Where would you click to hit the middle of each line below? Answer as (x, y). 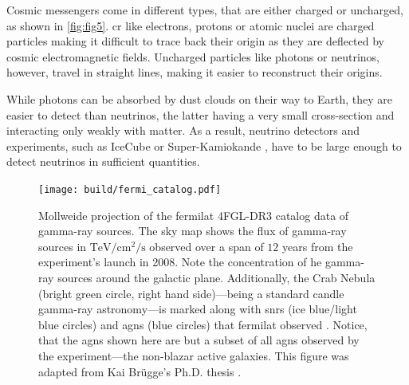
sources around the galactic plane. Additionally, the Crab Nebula (216, 277)
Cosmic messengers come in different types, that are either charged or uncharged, (205, 10)
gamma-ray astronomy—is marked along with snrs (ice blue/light (198, 309)
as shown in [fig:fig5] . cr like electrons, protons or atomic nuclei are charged (191, 25)
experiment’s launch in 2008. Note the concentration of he (180, 262)
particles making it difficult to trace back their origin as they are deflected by (195, 41)
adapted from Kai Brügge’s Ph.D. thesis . (140, 371)
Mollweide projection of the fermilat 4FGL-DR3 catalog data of (194, 215)
